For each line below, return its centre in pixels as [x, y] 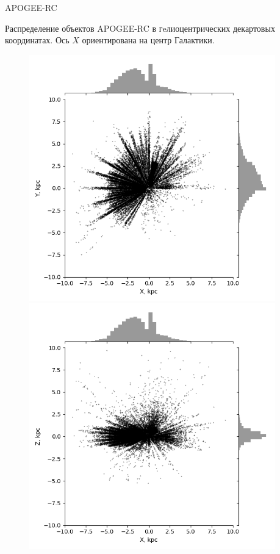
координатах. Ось [37, 40]
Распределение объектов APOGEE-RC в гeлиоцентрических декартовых [140, 28]
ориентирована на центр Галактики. [148, 40]
